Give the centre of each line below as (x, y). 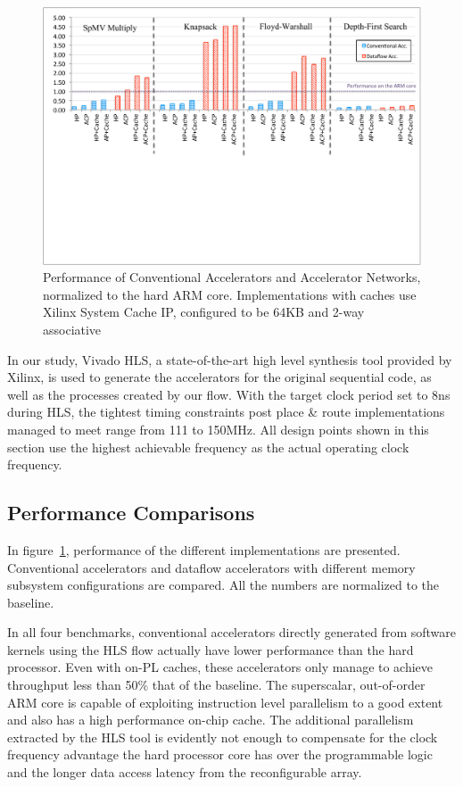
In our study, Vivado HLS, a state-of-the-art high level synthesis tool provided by (230, 359)
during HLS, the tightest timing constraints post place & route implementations (226, 412)
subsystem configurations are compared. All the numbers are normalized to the (223, 585)
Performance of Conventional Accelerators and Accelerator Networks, (232, 277)
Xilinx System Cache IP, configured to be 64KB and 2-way (204, 312)
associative (72, 329)
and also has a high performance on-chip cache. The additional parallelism (211, 720)
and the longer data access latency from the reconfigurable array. (185, 772)
